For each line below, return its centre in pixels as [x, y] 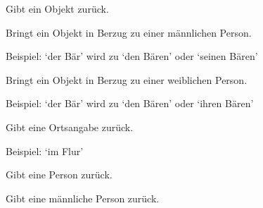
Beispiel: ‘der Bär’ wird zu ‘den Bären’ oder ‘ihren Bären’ [130, 103]
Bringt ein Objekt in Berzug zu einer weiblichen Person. [127, 79]
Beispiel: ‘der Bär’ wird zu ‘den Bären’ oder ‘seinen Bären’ [132, 56]
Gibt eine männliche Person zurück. [83, 198]
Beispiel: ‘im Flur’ [45, 151]
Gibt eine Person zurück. [59, 175]
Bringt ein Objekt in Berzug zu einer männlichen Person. [129, 32]
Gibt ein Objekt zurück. [57, 8]
